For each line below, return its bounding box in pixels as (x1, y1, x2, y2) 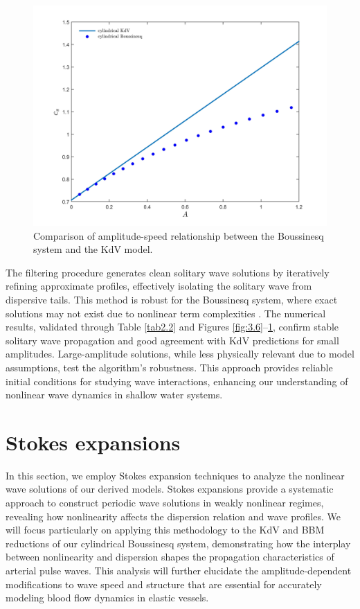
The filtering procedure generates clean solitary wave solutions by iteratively (6, 265, 330, 279)
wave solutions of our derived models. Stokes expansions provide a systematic (6, 482, 334, 496)
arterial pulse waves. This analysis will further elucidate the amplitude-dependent (6, 563, 352, 577)
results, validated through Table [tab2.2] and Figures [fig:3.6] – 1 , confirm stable (6, 319, 339, 334)
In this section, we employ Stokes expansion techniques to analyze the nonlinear (6, 468, 345, 482)
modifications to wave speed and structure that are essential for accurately (6, 576, 322, 591)
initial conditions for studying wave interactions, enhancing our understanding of (6, 373, 348, 388)
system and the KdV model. (33, 242, 153, 256)
